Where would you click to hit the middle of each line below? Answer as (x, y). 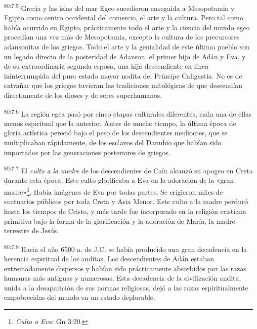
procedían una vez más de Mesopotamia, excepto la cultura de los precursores (122, 37)
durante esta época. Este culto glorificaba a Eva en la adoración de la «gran (119, 180)
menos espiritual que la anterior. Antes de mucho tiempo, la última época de (120, 123)
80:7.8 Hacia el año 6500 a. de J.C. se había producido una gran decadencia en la (126, 248)
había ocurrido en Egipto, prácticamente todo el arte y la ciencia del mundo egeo (127, 27)
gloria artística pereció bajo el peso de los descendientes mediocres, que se (116, 133)
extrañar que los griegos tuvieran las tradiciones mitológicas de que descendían (123, 85)
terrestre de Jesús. (31, 230)
